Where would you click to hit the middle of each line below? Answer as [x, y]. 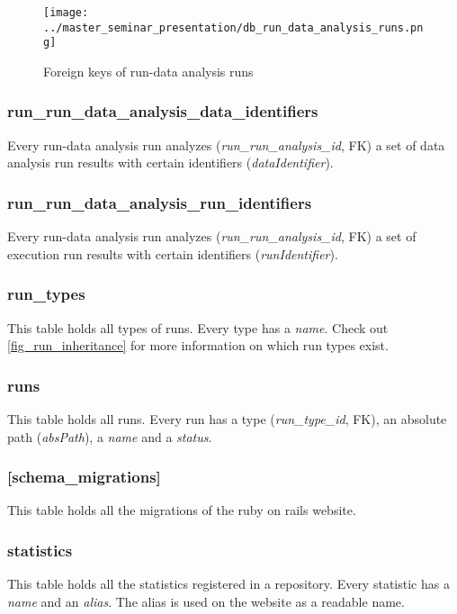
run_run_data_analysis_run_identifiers [160, 202]
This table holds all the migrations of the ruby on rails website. [182, 510]
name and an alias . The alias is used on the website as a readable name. [206, 601]
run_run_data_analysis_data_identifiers [163, 111]
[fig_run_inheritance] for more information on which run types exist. [198, 345]
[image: [66, 13]
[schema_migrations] [84, 477]
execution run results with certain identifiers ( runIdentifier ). [173, 253]
